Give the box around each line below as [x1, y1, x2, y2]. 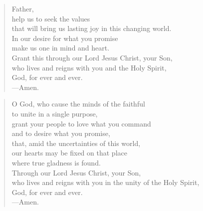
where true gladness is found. [11, 157, 101, 167]
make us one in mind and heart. [11, 42, 110, 53]
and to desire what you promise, [11, 128, 110, 138]
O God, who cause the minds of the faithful [11, 98, 145, 109]
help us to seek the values [11, 13, 90, 23]
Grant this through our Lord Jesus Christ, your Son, [11, 52, 173, 62]
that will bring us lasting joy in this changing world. [11, 23, 172, 33]
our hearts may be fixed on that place [11, 147, 127, 158]
